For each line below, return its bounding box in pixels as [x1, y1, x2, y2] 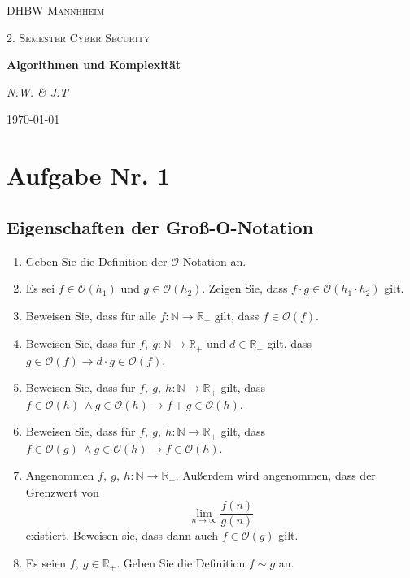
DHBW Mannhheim [7, 2, 105, 18]
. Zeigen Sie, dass [202, 280, 288, 297]
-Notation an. [179, 252, 246, 269]
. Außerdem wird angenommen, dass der [175, 467, 376, 484]
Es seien [25, 554, 67, 571]
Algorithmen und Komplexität [7, 56, 181, 73]
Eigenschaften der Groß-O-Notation [7, 214, 314, 239]
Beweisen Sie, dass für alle [25, 306, 157, 324]
